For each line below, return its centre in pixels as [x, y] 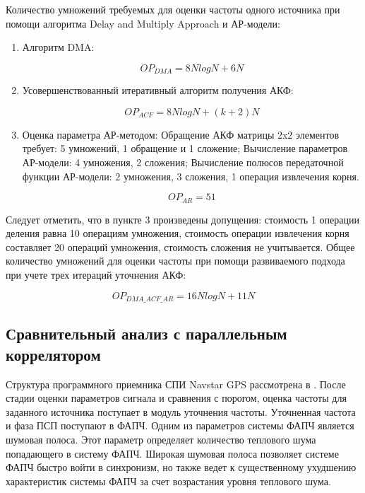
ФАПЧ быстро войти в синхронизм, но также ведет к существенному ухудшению [181, 467]
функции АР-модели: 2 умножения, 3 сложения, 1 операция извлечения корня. [191, 176]
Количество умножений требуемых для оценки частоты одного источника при [173, 9]
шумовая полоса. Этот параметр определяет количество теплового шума [161, 440]
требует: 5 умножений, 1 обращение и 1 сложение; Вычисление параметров [185, 148]
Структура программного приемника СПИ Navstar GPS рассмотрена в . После [176, 384]
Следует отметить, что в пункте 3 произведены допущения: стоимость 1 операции [182, 219]
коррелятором [53, 354]
